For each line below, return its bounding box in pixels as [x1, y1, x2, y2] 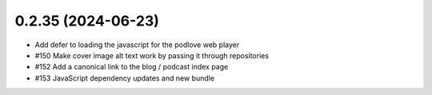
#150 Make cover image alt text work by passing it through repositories [34, 50, 270, 60]
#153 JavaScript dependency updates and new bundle [34, 73, 215, 83]
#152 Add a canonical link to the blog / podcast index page [34, 62, 229, 72]
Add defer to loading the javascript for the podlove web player [34, 40, 240, 49]
